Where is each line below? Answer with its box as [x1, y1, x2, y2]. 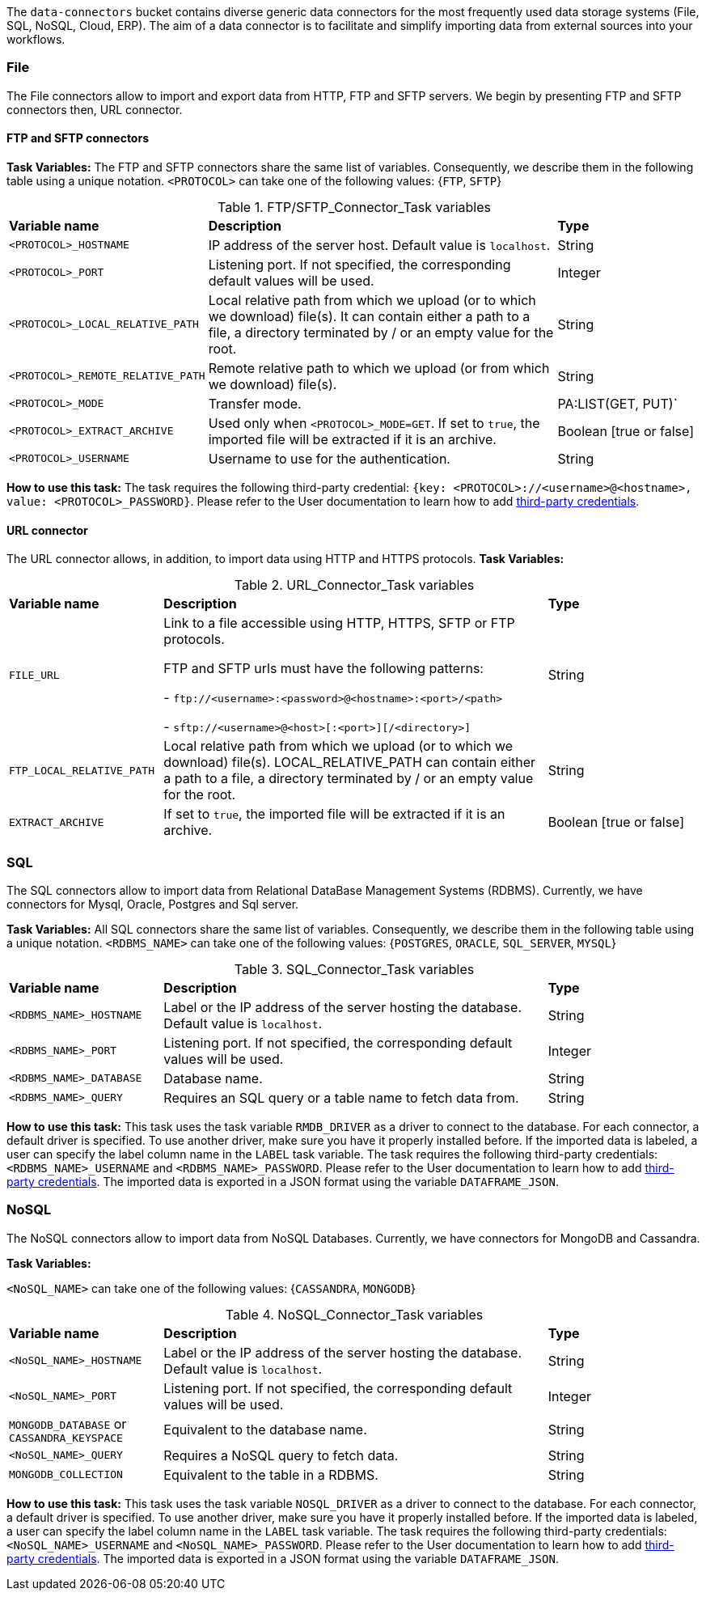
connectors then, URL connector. [6, 102, 183, 116]
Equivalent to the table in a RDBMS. [163, 1466, 378, 1483]
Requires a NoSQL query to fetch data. [163, 1447, 399, 1464]
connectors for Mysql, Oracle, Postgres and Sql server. [6, 896, 299, 911]
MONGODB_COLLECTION [9, 1468, 123, 1481]
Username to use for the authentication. [208, 450, 450, 467]
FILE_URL [9, 668, 60, 681]
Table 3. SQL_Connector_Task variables [234, 960, 475, 977]
